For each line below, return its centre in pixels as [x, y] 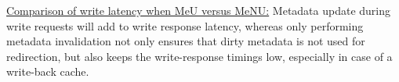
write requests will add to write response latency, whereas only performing [185, 25]
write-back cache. [48, 71]
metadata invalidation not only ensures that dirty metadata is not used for [186, 41]
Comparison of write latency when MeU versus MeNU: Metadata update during [199, 10]
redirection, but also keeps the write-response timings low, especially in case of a [199, 56]
